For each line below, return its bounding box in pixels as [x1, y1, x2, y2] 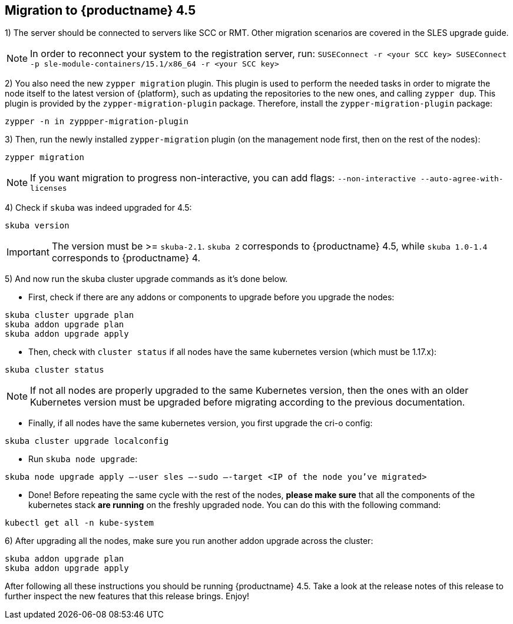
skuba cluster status [5, 365, 104, 375]
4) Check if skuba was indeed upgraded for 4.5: [5, 203, 192, 213]
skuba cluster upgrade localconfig [5, 436, 169, 446]
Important [6, 246, 49, 258]
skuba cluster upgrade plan [5, 310, 134, 320]
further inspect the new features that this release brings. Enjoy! [5, 591, 250, 602]
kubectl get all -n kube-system [5, 518, 154, 528]
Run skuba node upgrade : [28, 454, 138, 464]
